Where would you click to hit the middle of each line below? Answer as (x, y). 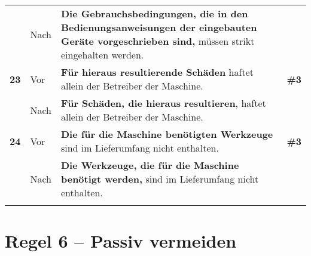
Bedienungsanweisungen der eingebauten (159, 27)
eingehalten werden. (102, 55)
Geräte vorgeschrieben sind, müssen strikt (158, 41)
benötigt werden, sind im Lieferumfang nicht (160, 179)
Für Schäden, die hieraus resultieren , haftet (163, 103)
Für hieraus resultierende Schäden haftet (157, 72)
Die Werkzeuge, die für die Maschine (150, 165)
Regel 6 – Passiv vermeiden (121, 241)
